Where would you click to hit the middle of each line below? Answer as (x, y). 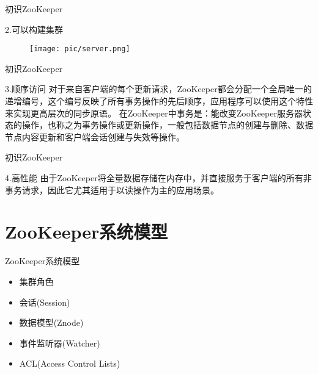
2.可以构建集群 (34, 29)
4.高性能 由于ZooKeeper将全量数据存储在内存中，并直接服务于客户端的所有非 (158, 178)
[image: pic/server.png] (80, 49)
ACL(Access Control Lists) (70, 363)
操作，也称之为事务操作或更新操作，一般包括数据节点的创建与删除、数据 (167, 125)
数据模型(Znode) (51, 322)
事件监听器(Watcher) (60, 343)
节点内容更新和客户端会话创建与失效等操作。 (95, 136)
